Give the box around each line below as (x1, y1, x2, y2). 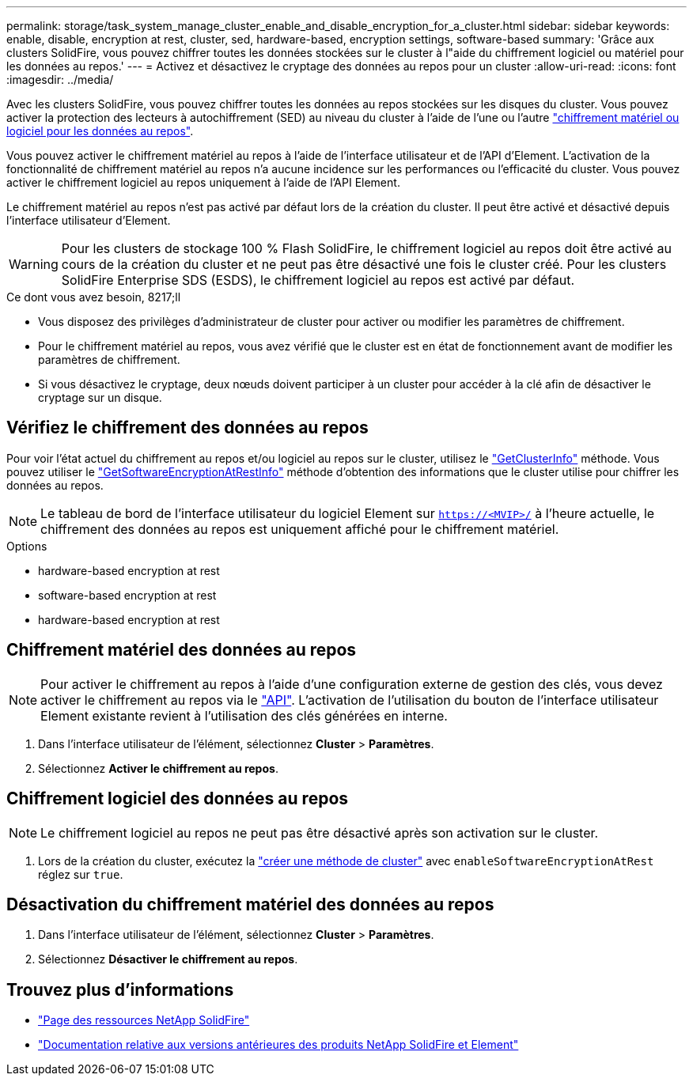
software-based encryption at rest (38, 588, 217, 602)
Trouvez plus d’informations (6, 979, 234, 1000)
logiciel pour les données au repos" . (6, 124, 194, 138)
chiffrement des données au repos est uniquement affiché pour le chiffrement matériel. (40, 520, 559, 537)
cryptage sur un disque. (38, 391, 162, 404)
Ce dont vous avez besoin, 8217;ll (6, 290, 181, 304)
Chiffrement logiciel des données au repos (6, 789, 349, 809)
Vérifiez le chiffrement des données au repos (6, 418, 369, 438)
